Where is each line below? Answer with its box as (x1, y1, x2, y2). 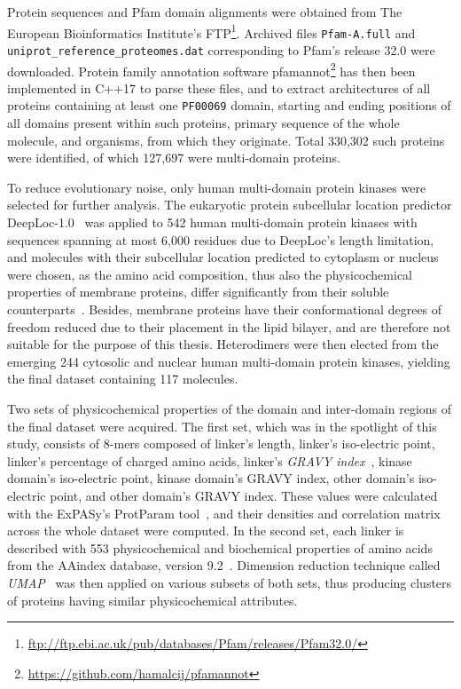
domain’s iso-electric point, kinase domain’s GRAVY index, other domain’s (7, 469, 415, 487)
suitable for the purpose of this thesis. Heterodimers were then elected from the (7, 335, 439, 353)
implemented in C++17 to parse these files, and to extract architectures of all (7, 78, 431, 97)
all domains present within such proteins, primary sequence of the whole (7, 114, 400, 132)
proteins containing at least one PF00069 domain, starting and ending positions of (7, 96, 451, 115)
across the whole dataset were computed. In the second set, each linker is (7, 521, 404, 540)
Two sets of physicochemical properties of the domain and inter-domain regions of (7, 399, 452, 417)
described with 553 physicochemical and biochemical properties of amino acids (7, 538, 433, 557)
